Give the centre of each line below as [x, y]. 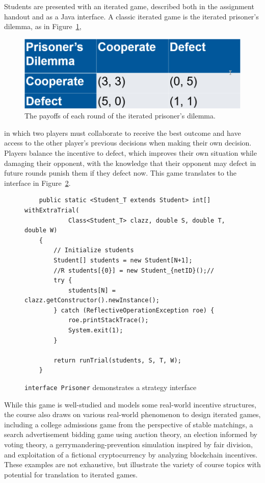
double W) [41, 231]
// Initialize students [94, 250]
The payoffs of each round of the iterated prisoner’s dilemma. [120, 116]
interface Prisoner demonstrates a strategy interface [111, 387]
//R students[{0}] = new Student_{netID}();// [134, 270]
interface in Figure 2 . [37, 183]
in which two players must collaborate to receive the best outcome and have [123, 132]
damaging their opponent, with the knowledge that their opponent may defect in [130, 163]
